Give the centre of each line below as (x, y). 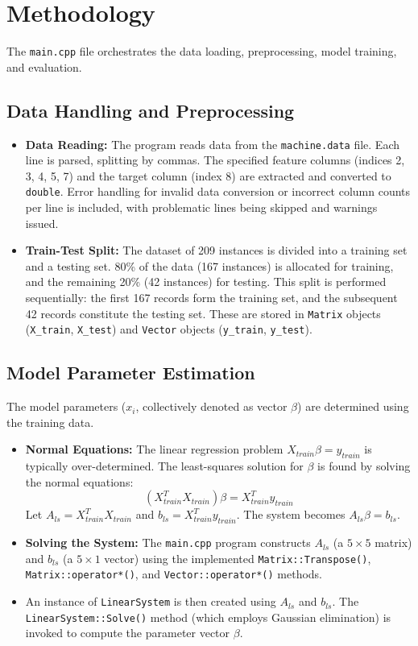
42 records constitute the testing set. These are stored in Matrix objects (203, 313)
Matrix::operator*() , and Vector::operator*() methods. (174, 574)
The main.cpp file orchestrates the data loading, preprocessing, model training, (202, 51)
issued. (42, 223)
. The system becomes (291, 514)
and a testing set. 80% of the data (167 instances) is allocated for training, (209, 265)
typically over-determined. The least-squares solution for (164, 466)
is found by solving (364, 466)
